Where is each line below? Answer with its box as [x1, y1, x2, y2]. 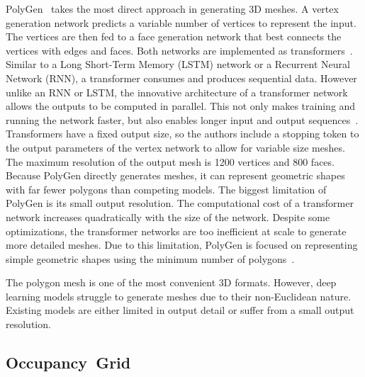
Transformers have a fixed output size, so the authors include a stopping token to [6, 126, 359, 141]
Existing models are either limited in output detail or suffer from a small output [6, 303, 354, 317]
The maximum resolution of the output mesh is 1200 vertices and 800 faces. [6, 154, 335, 169]
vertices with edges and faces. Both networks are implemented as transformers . [6, 43, 353, 57]
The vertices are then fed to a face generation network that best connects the [6, 29, 342, 44]
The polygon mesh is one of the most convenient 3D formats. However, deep [6, 275, 337, 290]
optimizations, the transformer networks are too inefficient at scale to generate [6, 223, 347, 238]
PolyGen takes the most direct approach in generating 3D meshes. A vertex [6, 1, 339, 16]
